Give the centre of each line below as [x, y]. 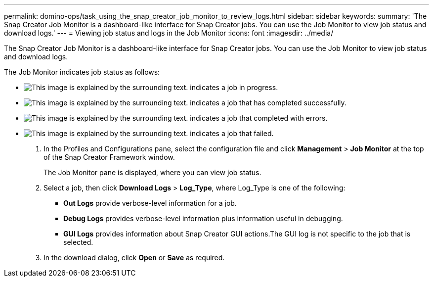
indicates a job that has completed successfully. [268, 103]
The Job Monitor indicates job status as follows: [82, 72]
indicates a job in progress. [234, 87]
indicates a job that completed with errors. [259, 118]
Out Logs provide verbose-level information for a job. [150, 203]
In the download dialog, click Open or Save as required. [134, 258]
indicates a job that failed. [232, 133]
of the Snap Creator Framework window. [109, 157]
